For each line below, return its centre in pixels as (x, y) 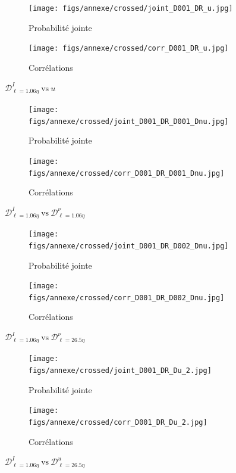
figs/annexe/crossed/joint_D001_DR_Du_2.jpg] (120, 371)
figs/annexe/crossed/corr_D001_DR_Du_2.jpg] (118, 423)
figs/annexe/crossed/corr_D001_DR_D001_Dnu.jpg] (127, 173)
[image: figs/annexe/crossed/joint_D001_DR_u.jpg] (131, 8)
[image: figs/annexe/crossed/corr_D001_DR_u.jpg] (129, 49)
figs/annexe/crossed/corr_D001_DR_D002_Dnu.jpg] (127, 298)
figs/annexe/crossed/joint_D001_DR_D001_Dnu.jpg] (129, 121)
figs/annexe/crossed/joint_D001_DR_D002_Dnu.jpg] (129, 246)
